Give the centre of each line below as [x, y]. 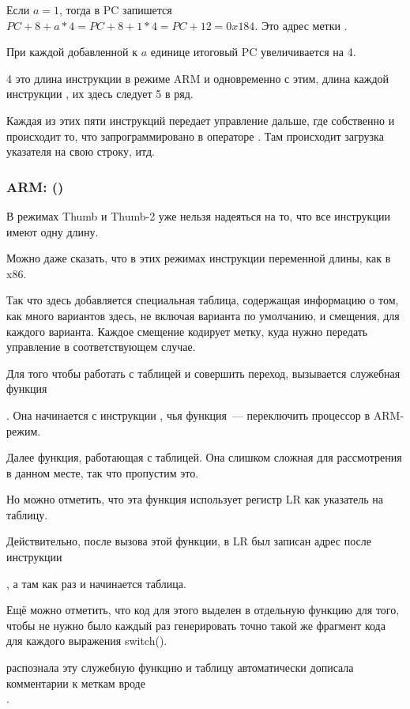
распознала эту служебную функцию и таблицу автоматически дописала [180, 668]
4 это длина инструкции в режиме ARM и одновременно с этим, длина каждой [198, 78]
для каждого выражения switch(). [87, 641]
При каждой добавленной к [72, 52]
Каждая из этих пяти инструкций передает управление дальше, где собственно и [201, 120]
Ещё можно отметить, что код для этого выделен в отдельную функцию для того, [203, 610]
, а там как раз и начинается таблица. [96, 583]
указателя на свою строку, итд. [81, 151]
